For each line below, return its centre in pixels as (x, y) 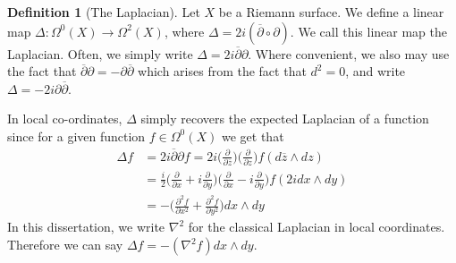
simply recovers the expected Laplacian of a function (285, 119)
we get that (253, 136)
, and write (376, 71)
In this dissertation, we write (86, 227)
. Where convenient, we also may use (349, 53)
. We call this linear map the (368, 31)
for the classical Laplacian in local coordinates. (317, 227)
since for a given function (76, 136)
